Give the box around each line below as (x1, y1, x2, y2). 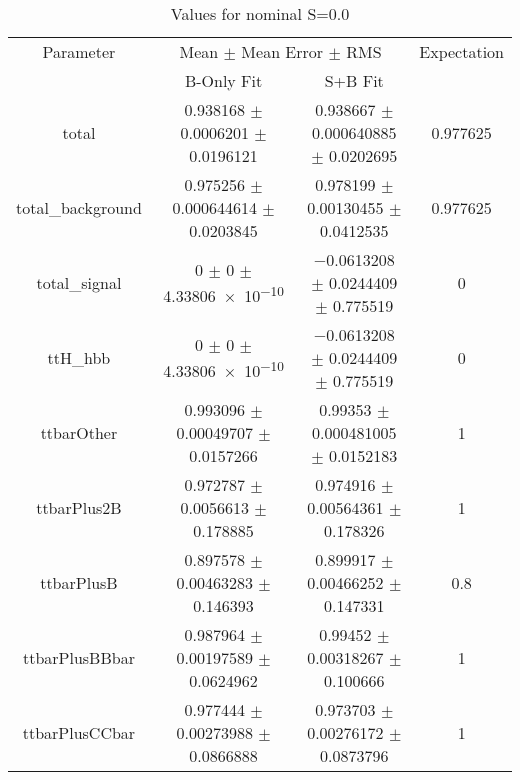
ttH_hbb (47, 346, 111, 369)
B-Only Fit (184, 69, 263, 92)
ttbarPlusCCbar (22, 721, 136, 744)
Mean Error (241, 40, 324, 63)
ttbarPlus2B (36, 496, 122, 519)
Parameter (42, 40, 116, 63)
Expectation (419, 40, 504, 63)
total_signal (36, 271, 122, 294)
